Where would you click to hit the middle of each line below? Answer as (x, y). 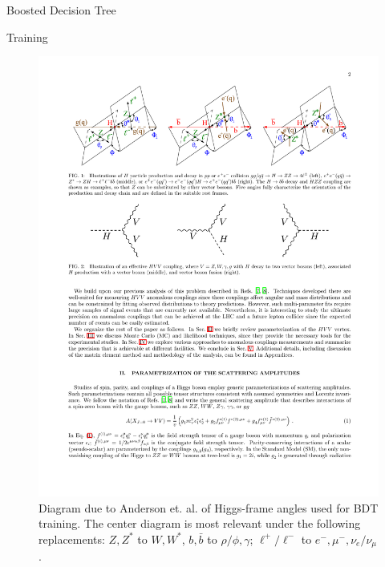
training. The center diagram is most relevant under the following (200, 523)
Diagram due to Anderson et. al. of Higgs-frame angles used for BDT (209, 507)
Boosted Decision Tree (61, 10)
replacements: (72, 539)
